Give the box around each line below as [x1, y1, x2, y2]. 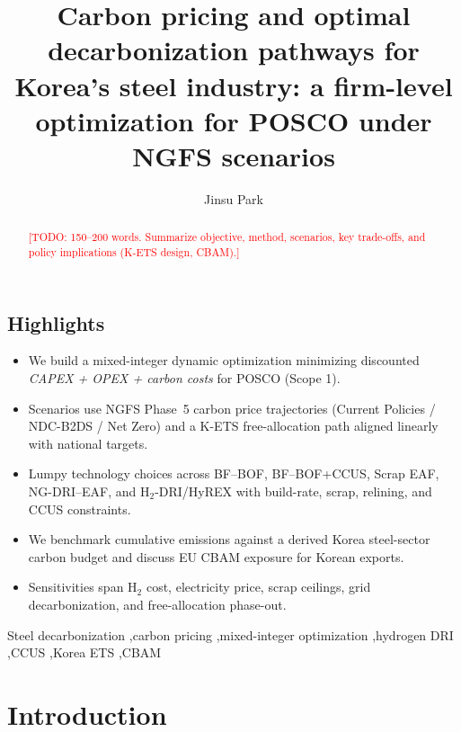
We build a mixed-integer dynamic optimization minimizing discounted [28, 351, 420, 370]
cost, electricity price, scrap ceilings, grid [146, 577, 371, 596]
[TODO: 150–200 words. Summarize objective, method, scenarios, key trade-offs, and [28, 229, 426, 245]
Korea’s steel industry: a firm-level [14, 67, 453, 103]
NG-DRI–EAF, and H [28, 481, 150, 500]
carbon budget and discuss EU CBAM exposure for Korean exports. [28, 547, 404, 566]
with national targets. [28, 433, 148, 452]
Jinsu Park [204, 189, 263, 208]
